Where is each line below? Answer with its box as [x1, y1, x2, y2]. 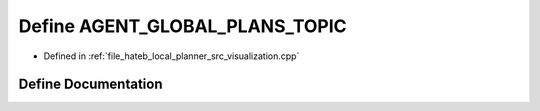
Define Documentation [18, 76, 163, 93]
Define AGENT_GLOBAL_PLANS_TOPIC [18, 15, 347, 37]
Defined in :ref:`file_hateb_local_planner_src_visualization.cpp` [43, 50, 300, 62]
